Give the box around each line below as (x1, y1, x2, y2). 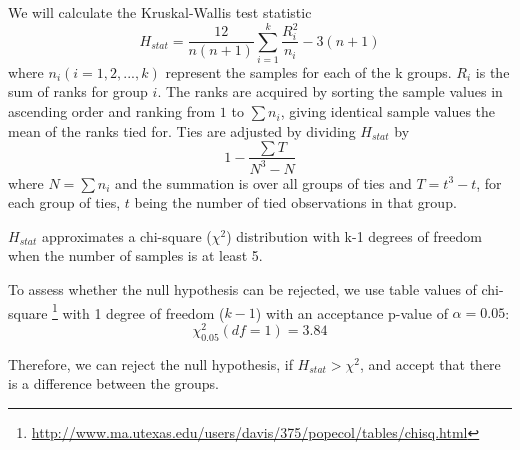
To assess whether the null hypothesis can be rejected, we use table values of (8, 279, 477, 300)
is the (475, 61, 510, 82)
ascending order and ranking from (8, 101, 216, 122)
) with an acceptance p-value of (255, 302, 448, 323)
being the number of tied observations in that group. (134, 192, 457, 213)
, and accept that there (360, 353, 501, 374)
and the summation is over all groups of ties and (115, 172, 412, 193)
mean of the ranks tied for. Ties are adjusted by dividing (8, 120, 356, 141)
